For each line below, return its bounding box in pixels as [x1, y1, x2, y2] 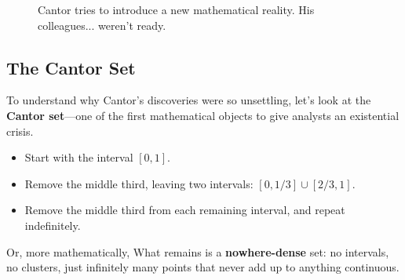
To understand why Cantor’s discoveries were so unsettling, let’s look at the [6, 92, 371, 108]
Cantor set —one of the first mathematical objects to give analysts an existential [6, 107, 400, 123]
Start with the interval [24, 149, 133, 165]
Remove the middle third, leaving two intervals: [24, 175, 254, 191]
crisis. [6, 122, 34, 139]
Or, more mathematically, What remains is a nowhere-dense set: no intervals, [6, 243, 389, 260]
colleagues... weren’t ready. [38, 16, 166, 33]
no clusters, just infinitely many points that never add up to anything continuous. [6, 259, 400, 275]
